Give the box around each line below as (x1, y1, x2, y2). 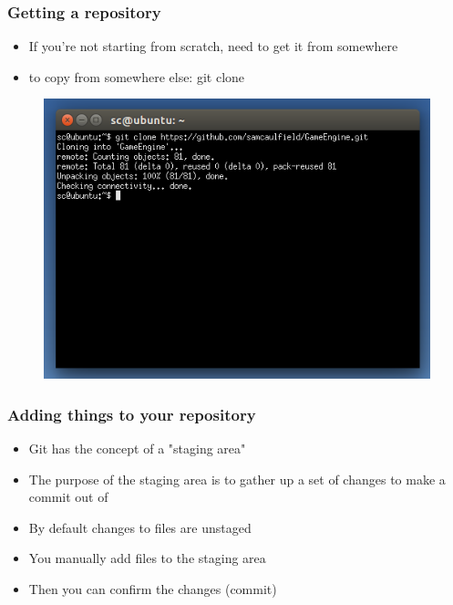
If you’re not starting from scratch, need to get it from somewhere (28, 37, 398, 56)
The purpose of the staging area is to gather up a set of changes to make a (28, 469, 446, 488)
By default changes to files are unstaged (28, 517, 252, 537)
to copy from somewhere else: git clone (28, 67, 245, 86)
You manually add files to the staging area (28, 548, 266, 568)
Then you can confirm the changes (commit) (28, 579, 277, 599)
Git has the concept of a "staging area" (28, 439, 246, 458)
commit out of (28, 487, 108, 506)
